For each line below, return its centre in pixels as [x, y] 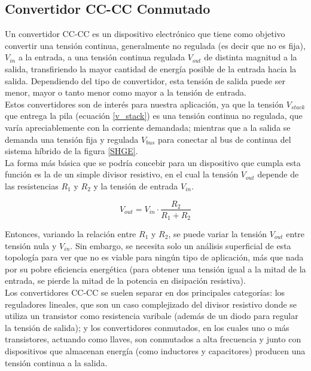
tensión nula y [31, 245]
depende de [278, 174]
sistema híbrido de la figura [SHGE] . [71, 151]
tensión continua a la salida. [56, 362]
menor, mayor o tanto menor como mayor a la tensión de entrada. [126, 92]
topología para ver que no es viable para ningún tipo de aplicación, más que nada [154, 257]
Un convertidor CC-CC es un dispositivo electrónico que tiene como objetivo [145, 34]
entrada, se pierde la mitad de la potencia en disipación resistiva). [125, 280]
